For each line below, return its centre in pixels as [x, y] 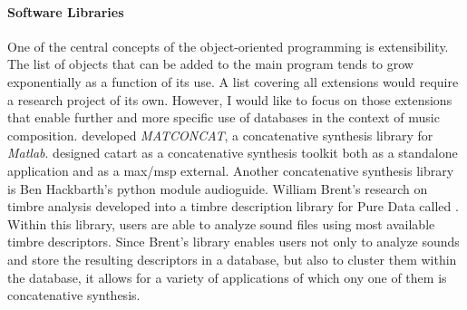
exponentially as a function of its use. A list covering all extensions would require [233, 81]
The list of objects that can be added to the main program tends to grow [210, 64]
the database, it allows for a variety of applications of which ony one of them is [227, 277]
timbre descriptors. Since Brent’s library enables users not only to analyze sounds [233, 242]
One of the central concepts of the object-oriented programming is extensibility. [228, 46]
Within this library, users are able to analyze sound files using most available [221, 223]
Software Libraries [66, 11]
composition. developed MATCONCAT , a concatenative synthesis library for [220, 135]
